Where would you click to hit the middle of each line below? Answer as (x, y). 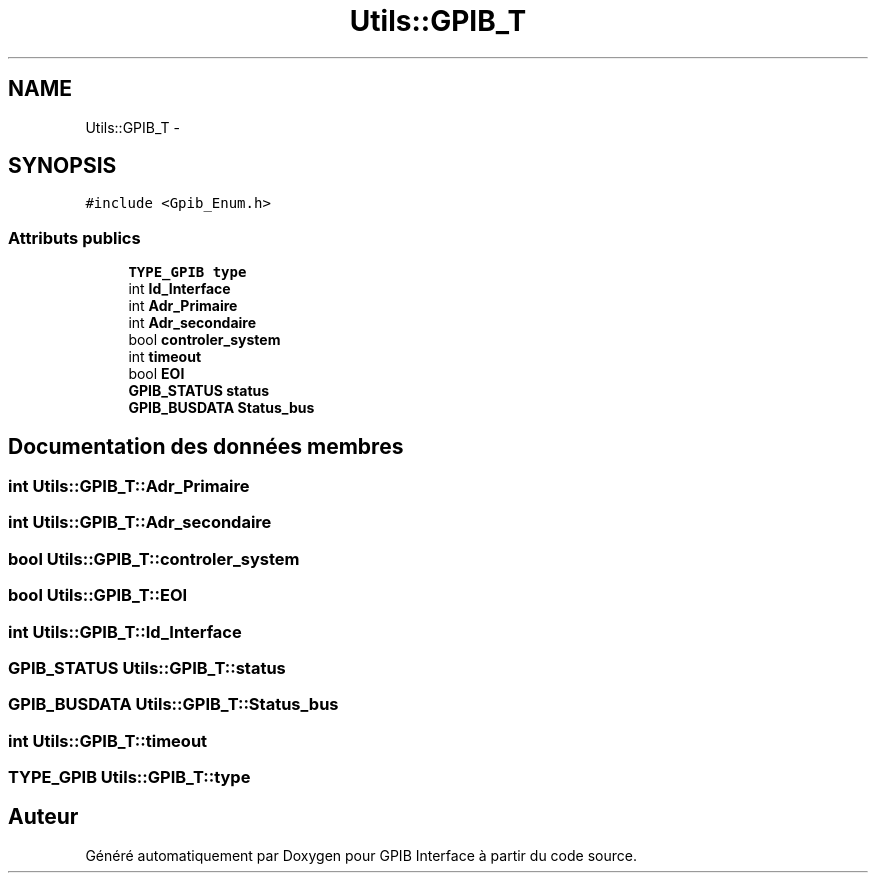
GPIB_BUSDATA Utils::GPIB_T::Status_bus (173, 704)
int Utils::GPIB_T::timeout (108, 740)
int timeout (165, 357)
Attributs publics (74, 237)
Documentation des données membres (206, 446)
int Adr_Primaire (183, 306)
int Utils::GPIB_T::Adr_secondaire (140, 522)
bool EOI (156, 374)
